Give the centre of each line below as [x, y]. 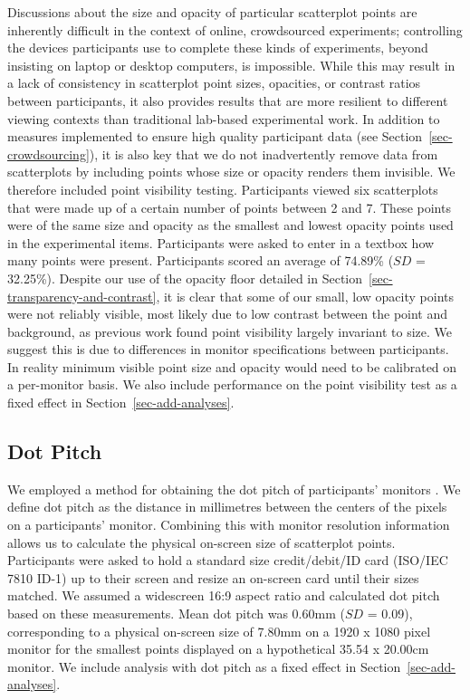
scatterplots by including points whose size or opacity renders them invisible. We [231, 172]
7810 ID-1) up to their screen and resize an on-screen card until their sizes [213, 577]
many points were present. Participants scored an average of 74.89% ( [201, 260]
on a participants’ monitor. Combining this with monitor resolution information [229, 525]
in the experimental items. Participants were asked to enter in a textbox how [221, 242]
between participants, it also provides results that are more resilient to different [228, 100]
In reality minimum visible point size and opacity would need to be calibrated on [232, 366]
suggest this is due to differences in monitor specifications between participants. [228, 349]
